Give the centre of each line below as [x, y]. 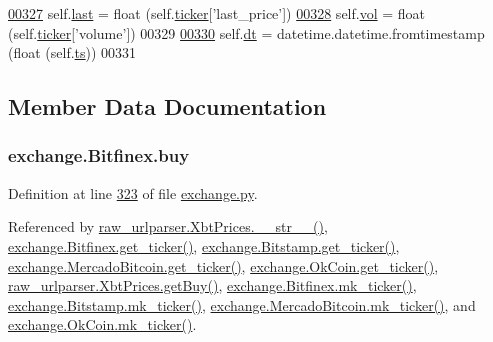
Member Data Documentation [167, 106]
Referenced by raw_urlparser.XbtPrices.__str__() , [168, 226]
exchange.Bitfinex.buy [99, 155]
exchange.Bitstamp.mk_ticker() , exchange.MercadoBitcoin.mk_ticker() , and [242, 304]
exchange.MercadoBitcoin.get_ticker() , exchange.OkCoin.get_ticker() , [223, 265]
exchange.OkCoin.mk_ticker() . [102, 324]
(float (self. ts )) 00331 [72, 52]
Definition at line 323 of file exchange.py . [133, 192]
